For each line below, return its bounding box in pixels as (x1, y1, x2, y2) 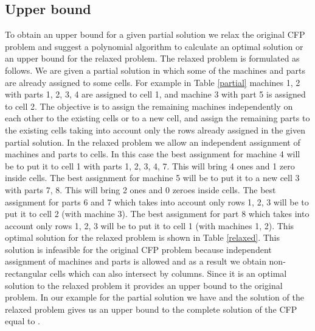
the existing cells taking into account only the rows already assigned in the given (5, 123, 305, 136)
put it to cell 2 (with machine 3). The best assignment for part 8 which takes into (5, 207, 310, 220)
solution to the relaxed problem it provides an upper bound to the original (5, 279, 283, 291)
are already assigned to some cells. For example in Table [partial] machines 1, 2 (5, 76, 300, 88)
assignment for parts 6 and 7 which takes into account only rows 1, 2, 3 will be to (5, 195, 309, 208)
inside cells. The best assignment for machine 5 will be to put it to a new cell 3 (5, 171, 300, 184)
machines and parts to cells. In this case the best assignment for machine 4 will (5, 148, 300, 160)
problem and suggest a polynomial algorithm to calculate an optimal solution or (5, 40, 303, 52)
